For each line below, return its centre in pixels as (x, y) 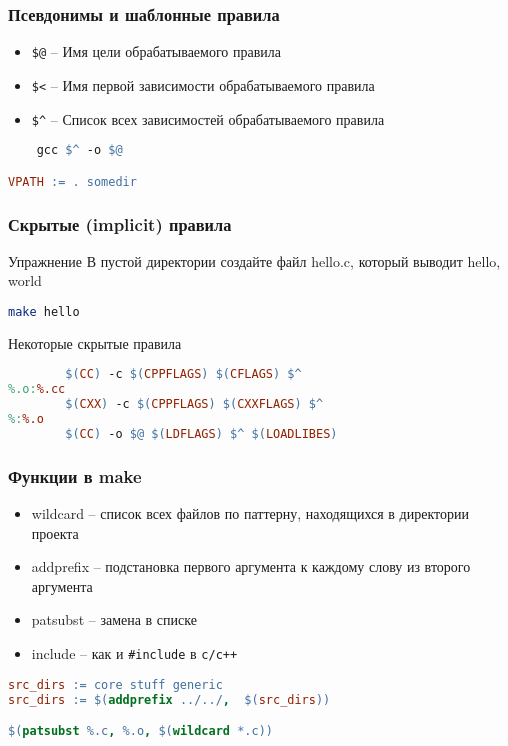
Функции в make (75, 475)
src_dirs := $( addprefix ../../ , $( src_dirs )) (169, 699)
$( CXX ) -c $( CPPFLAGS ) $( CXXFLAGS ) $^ (194, 404)
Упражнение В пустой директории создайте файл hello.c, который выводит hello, (254, 260)
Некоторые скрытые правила (95, 342)
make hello (44, 312)
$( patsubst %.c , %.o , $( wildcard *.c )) (140, 731)
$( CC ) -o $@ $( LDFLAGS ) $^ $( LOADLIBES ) (201, 433)
